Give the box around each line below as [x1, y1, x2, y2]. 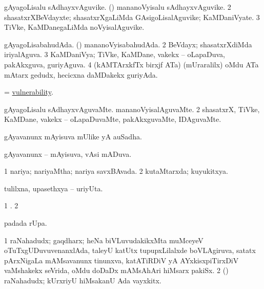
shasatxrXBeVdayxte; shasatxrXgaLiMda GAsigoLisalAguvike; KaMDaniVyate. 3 [4, 11, 260, 22]
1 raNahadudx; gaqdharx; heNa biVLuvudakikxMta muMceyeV [4, 234, 204, 245]
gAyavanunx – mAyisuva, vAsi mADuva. [4, 148, 132, 159]
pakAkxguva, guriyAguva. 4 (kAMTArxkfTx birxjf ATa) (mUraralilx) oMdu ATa [4, 59, 259, 69]
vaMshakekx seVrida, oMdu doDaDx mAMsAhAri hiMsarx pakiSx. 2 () [4, 265, 229, 276]
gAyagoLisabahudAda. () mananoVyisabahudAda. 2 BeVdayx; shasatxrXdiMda [4, 39, 252, 49]
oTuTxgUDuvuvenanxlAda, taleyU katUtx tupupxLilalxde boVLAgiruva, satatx [4, 245, 256, 256]
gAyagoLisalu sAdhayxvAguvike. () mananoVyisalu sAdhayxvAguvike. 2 [4, 2, 231, 12]
